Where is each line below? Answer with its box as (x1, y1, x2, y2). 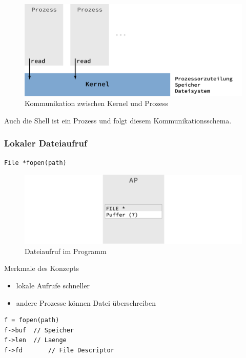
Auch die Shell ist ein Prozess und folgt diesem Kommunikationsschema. (4, 115, 232, 125)
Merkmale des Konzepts (4, 263, 79, 273)
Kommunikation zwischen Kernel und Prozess (25, 98, 168, 109)
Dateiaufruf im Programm (25, 245, 107, 256)
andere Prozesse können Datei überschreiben (16, 297, 156, 308)
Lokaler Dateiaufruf (4, 137, 87, 150)
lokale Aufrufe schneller (16, 280, 90, 291)
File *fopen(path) (4, 159, 67, 166)
